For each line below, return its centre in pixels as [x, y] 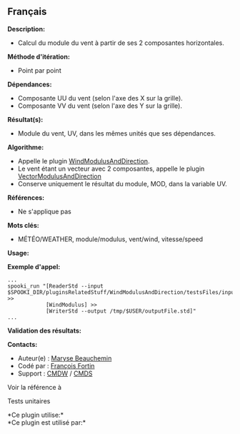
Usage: [19, 253]
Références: [26, 197]
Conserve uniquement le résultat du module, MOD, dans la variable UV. [122, 183]
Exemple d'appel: [34, 266]
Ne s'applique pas [44, 211]
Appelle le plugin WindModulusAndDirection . [84, 161]
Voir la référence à [35, 387]
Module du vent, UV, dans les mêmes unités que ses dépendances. [117, 133]
